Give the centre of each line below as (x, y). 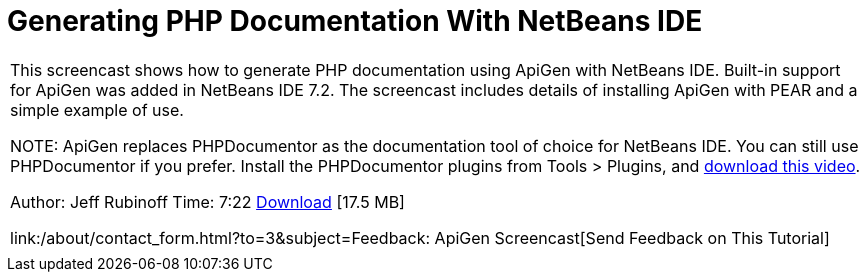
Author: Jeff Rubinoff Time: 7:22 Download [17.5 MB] (207, 201)
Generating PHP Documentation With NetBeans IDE (355, 21)
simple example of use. (97, 109)
